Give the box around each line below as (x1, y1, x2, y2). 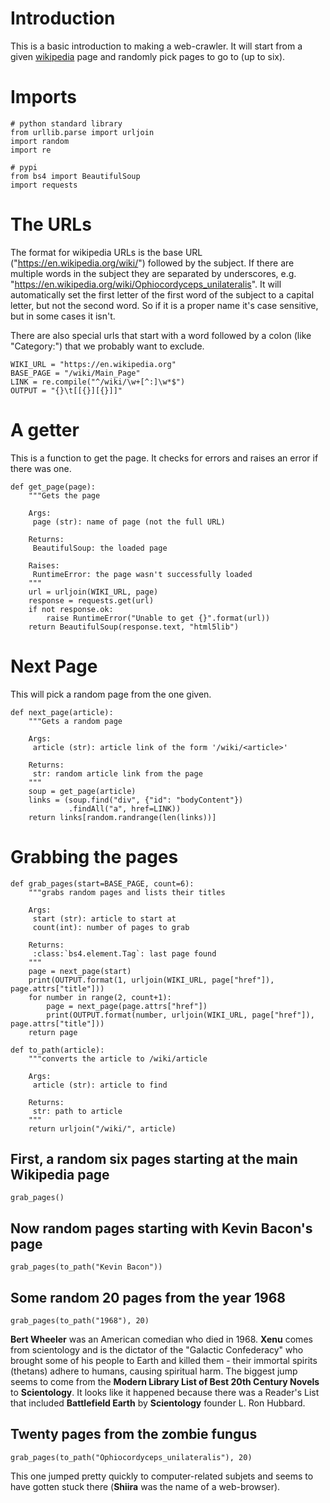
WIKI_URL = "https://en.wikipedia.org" (10, 359, 177, 369)
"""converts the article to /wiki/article (28, 1053, 208, 1064)
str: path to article (32, 1106, 123, 1116)
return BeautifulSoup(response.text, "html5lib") (28, 622, 240, 632)
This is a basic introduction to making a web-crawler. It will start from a (10, 40, 303, 52)
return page (28, 1027, 78, 1037)
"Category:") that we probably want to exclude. (10, 340, 205, 352)
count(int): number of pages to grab (32, 922, 190, 932)
